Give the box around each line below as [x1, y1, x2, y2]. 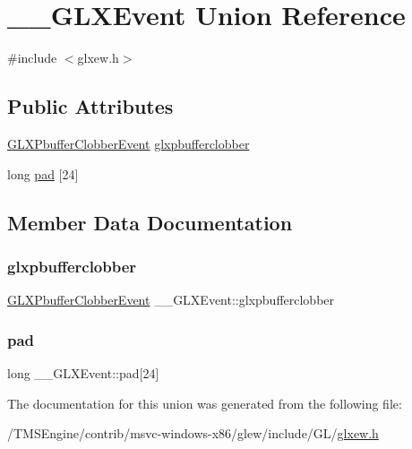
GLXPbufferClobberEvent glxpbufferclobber [7, 134, 250, 152]
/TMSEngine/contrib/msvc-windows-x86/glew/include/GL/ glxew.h [7, 424, 379, 443]
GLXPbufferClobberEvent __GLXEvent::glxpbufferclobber [7, 290, 335, 309]
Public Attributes [7, 92, 174, 120]
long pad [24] [7, 164, 79, 183]
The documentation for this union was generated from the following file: [7, 393, 402, 412]
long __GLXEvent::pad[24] [7, 363, 159, 382]
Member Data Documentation [7, 208, 293, 236]
